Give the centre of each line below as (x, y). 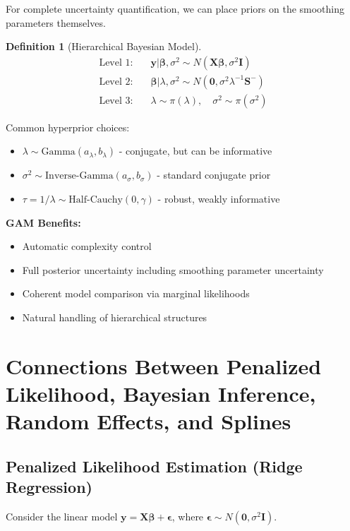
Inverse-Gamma (79, 176)
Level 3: (116, 101)
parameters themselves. (56, 22)
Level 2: (116, 82)
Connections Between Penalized (164, 365)
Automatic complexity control (87, 246)
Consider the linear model (62, 516)
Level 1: (116, 62)
